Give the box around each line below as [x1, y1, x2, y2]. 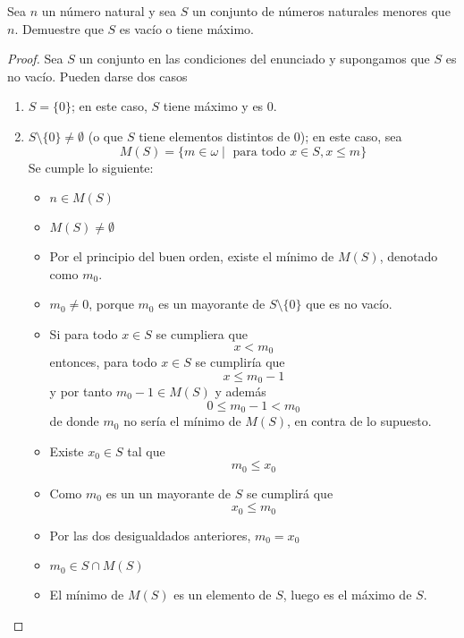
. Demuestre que [14, 19, 104, 38]
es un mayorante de [158, 294, 266, 313]
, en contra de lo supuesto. [287, 412, 432, 430]
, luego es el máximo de [283, 585, 412, 604]
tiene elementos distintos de [139, 126, 291, 145]
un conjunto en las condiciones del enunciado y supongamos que [79, 49, 430, 68]
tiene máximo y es [163, 97, 264, 115]
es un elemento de [173, 585, 272, 604]
